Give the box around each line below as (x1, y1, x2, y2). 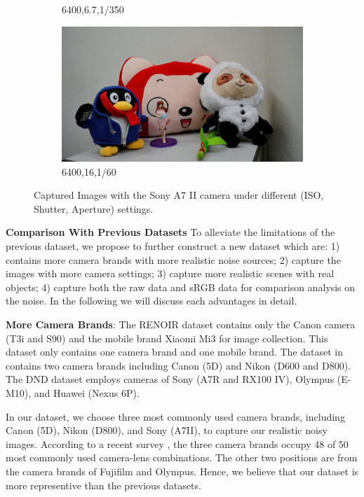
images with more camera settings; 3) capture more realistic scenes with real (6, 266, 335, 281)
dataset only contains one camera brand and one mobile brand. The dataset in (6, 344, 344, 359)
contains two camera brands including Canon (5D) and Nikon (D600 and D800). (6, 358, 351, 372)
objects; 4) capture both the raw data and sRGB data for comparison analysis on (6, 279, 356, 294)
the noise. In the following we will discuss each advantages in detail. (6, 293, 297, 308)
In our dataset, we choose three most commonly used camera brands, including (6, 409, 345, 423)
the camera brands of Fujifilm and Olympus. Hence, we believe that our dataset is (6, 463, 359, 478)
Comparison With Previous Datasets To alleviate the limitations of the (6, 225, 335, 239)
